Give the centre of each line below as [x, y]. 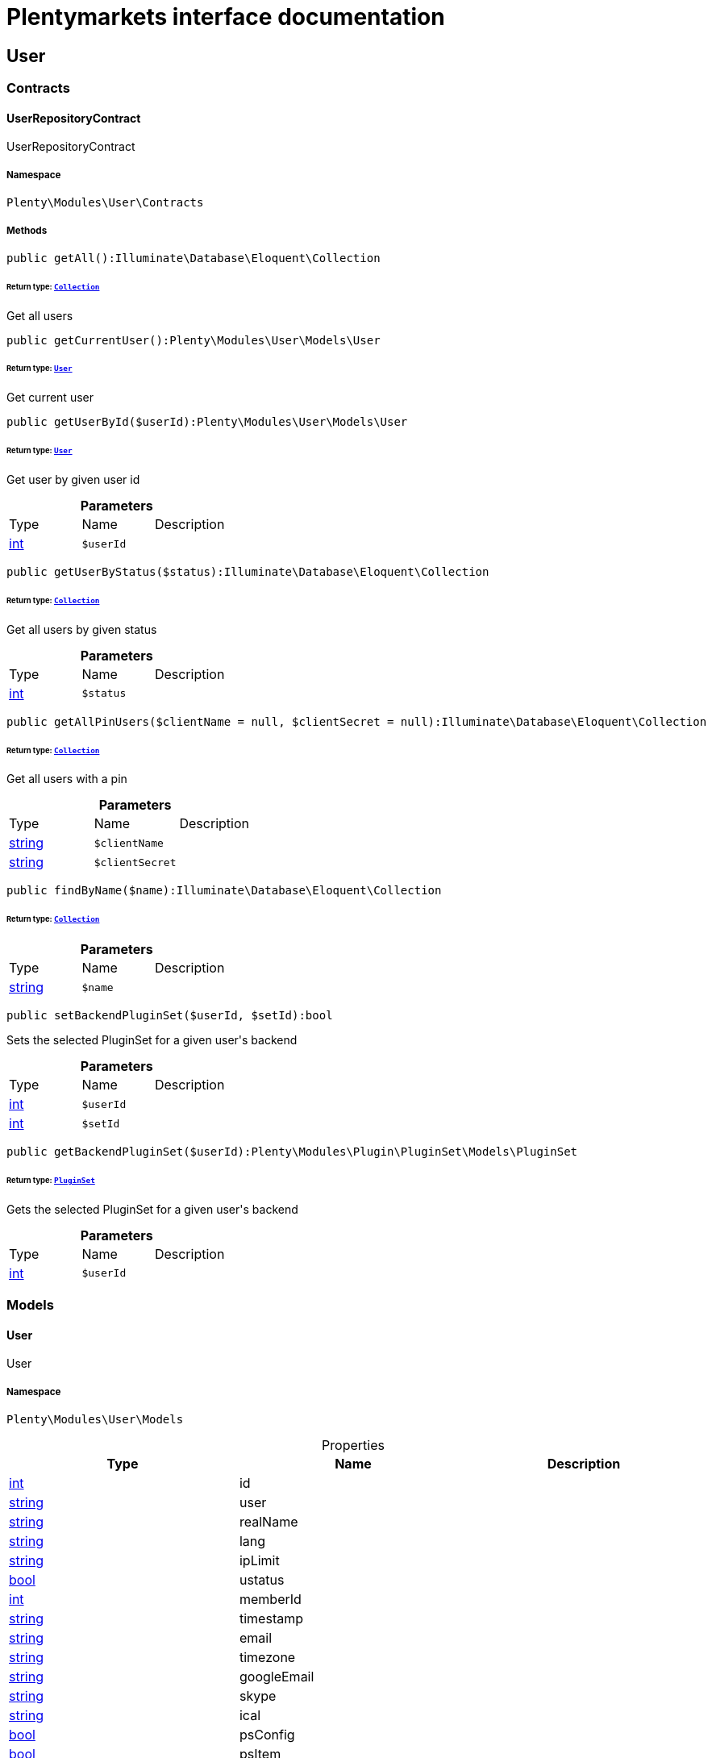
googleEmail [277, 1677]
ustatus [262, 1580]
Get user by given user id [73, 480]
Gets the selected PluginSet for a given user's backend [152, 1209]
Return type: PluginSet [51, 1180]
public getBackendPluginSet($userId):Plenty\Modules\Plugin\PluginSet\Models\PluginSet [292, 1152]
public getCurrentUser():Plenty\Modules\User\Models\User [194, 340]
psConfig [267, 1735]
